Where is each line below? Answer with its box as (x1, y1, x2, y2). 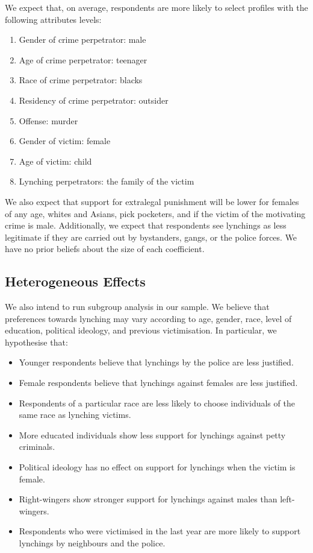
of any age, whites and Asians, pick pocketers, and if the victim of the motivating (5, 207, 306, 220)
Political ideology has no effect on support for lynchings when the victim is (19, 461, 296, 473)
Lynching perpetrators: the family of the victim (19, 175, 194, 188)
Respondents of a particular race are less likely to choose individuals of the (19, 396, 295, 409)
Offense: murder (19, 114, 78, 127)
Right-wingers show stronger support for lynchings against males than (19, 493, 277, 505)
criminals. (19, 440, 55, 453)
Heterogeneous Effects (5, 272, 146, 291)
